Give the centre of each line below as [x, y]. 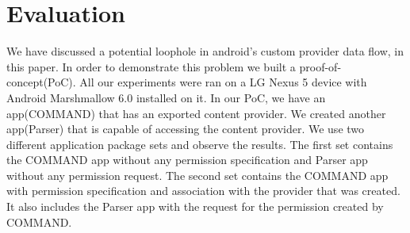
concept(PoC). [41, 82]
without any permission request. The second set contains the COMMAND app [197, 175]
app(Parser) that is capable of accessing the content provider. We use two [186, 129]
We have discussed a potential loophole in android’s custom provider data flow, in [205, 51]
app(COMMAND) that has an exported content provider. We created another [196, 113]
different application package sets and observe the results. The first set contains [200, 144]
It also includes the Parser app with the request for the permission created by [195, 206]
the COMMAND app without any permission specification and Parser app [187, 160]
